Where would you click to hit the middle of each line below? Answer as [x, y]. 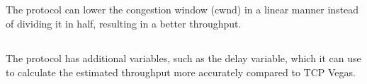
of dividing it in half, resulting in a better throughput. [124, 23]
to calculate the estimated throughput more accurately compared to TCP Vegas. [181, 72]
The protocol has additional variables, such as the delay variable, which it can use [183, 58]
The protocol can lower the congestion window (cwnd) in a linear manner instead [182, 10]
